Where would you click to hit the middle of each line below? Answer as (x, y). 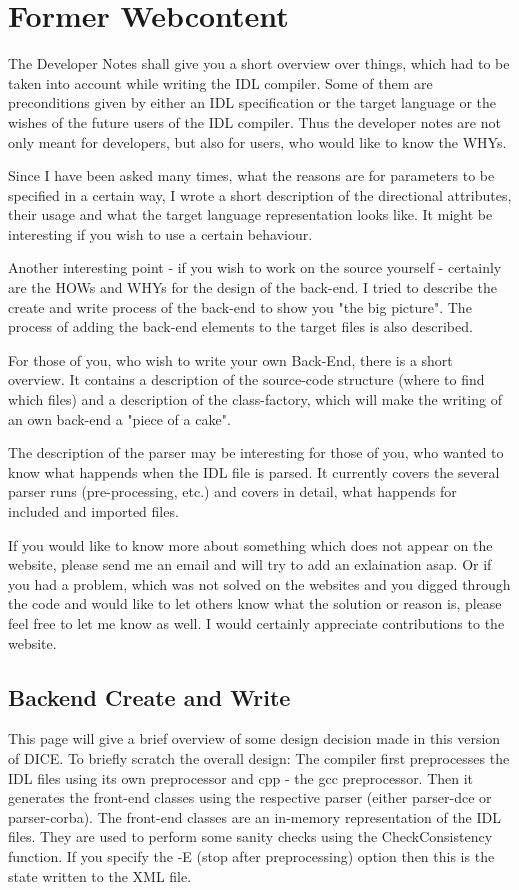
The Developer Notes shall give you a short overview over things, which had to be (259, 63)
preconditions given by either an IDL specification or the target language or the (252, 102)
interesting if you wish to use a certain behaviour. (160, 233)
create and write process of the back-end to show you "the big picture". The (240, 306)
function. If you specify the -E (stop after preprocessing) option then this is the (251, 855)
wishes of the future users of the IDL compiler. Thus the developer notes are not (254, 121)
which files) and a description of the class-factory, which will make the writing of (255, 399)
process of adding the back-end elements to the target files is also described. (240, 326)
